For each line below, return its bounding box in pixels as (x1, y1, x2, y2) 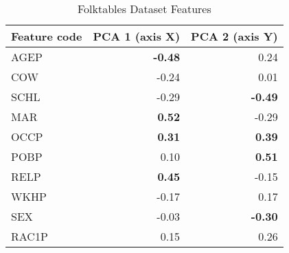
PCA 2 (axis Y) (191, 28, 278, 44)
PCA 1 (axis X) (93, 28, 181, 44)
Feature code (11, 28, 82, 44)
